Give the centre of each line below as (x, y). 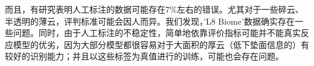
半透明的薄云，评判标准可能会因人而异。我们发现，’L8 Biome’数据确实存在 (150, 21)
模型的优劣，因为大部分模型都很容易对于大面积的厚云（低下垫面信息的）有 (161, 44)
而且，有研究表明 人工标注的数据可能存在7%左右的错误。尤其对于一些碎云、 (154, 9)
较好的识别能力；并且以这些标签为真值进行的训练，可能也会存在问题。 (144, 56)
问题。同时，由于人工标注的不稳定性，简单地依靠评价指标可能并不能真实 (157, 33)
